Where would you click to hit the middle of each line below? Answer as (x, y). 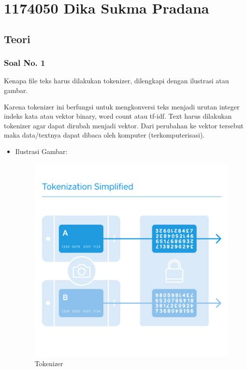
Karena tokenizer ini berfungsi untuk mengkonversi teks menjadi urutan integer (122, 106)
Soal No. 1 (25, 63)
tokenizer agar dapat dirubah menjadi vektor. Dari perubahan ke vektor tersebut (124, 125)
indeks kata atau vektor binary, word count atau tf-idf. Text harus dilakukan (118, 116)
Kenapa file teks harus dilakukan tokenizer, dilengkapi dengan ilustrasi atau (116, 81)
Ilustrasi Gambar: (41, 151)
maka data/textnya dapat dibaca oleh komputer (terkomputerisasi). (104, 135)
